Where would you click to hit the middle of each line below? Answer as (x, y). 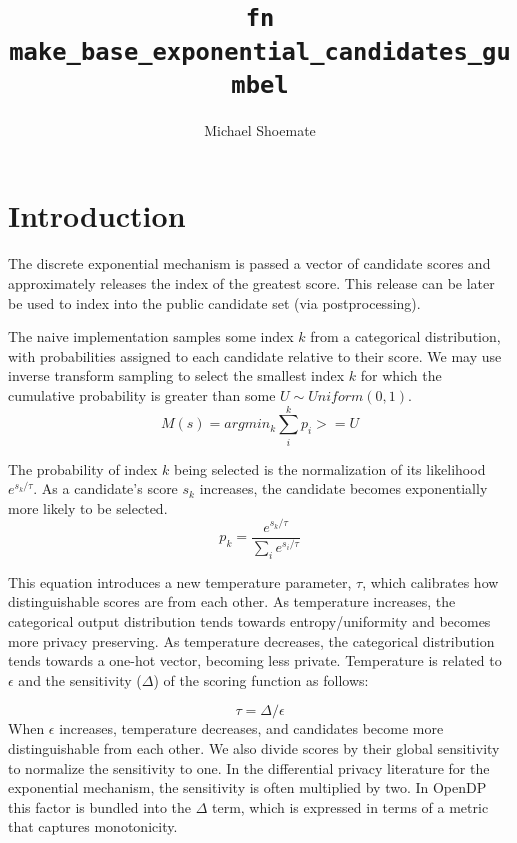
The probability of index (83, 468)
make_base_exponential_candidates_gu (260, 51)
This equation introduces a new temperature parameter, (180, 581)
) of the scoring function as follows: (261, 679)
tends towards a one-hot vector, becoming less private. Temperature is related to (255, 660)
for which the (401, 375)
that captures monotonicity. (93, 826)
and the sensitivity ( (80, 679)
